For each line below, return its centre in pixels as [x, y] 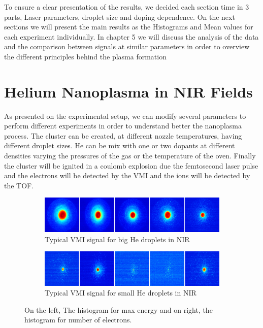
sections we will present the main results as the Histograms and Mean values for [129, 27]
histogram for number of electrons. [78, 320]
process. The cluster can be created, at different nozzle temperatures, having [123, 135]
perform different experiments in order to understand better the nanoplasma [123, 126]
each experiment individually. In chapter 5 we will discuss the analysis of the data [131, 36]
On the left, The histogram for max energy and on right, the [119, 309]
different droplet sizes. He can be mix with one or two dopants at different [120, 145]
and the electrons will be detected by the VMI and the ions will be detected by [127, 175]
